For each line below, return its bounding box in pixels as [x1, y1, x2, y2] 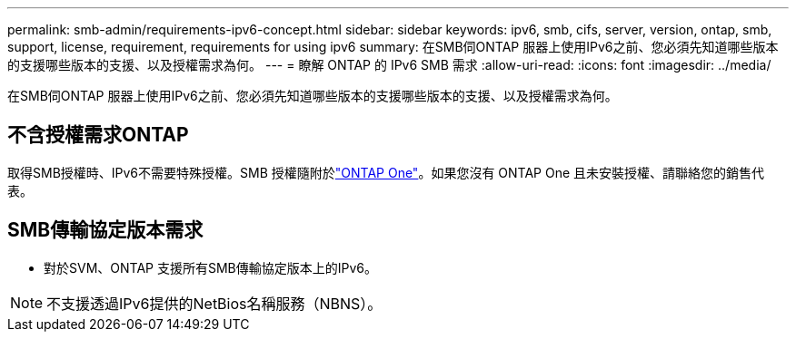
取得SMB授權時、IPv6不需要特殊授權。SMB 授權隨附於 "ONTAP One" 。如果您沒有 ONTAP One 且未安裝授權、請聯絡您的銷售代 [7, 164, 765, 180]
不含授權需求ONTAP [7, 123, 189, 147]
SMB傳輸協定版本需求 [7, 218, 204, 242]
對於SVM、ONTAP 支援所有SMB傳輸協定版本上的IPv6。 [44, 259, 377, 276]
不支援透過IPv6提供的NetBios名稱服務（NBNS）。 [46, 294, 383, 313]
